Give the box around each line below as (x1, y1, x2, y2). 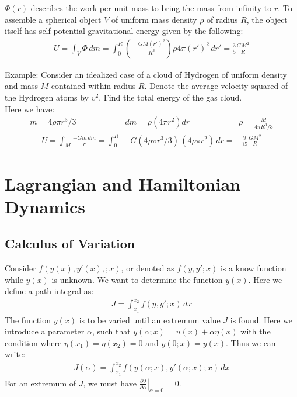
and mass (5, 80, 38, 92)
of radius (207, 13, 238, 25)
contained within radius (51, 80, 136, 92)
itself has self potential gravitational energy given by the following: (5, 25, 243, 37)
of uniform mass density (111, 13, 197, 25)
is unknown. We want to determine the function (51, 273, 223, 285)
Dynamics (5, 194, 86, 218)
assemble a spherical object (5, 13, 102, 25)
